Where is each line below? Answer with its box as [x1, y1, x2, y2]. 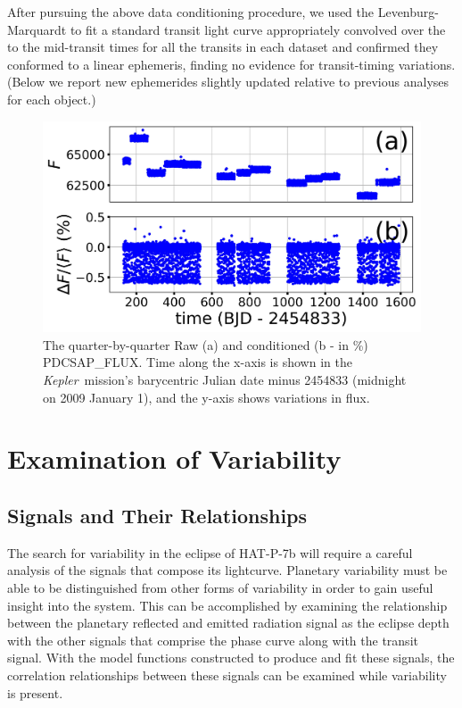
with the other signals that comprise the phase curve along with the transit [7, 630, 418, 649]
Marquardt [7, 20, 67, 38]
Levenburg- [377, 3, 439, 21]
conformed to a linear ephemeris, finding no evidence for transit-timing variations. [7, 54, 456, 73]
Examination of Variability [7, 440, 342, 477]
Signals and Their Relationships [7, 501, 308, 529]
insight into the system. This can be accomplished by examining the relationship [7, 596, 448, 614]
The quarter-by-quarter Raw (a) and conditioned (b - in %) [43, 335, 368, 354]
